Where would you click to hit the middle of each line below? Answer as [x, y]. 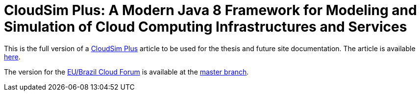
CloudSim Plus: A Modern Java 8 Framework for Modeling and [210, 10]
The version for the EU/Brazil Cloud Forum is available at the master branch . [126, 72]
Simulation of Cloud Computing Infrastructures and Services [206, 27]
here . [12, 57]
